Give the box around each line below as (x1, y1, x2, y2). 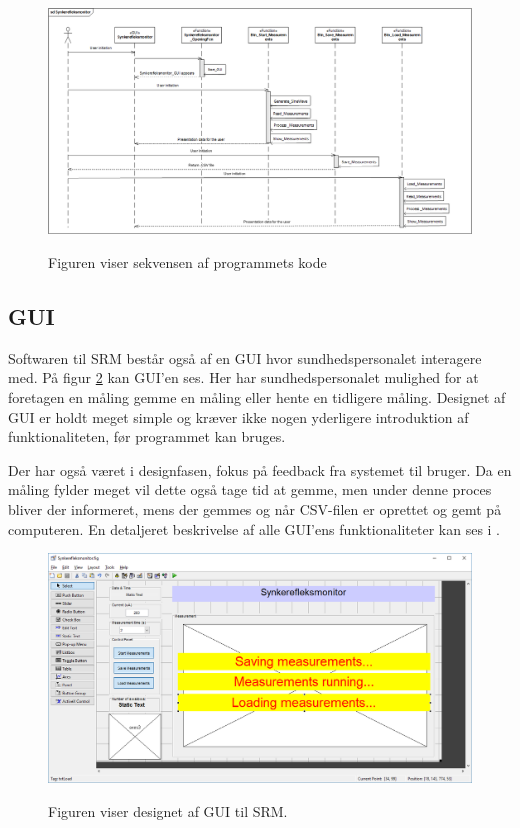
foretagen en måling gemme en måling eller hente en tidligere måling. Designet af (8, 387, 506, 408)
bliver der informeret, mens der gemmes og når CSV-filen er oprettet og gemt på (8, 499, 502, 520)
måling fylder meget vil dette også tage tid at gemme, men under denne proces (8, 479, 492, 500)
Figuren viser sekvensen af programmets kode (48, 252, 327, 273)
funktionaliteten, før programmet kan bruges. (8, 426, 286, 447)
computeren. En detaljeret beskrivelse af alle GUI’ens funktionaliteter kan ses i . (8, 518, 500, 539)
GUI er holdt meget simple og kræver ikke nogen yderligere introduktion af (8, 406, 469, 427)
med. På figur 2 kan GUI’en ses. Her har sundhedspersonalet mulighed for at (8, 367, 479, 388)
